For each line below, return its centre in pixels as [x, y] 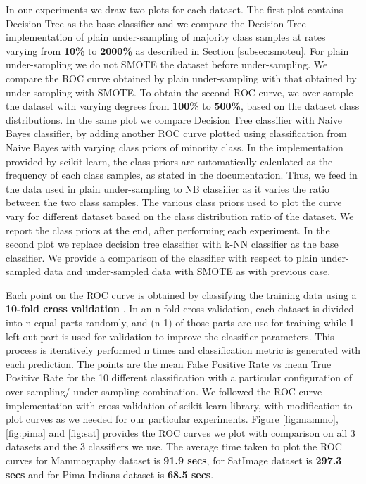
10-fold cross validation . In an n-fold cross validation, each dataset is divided [180, 308]
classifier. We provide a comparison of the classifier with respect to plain [162, 257]
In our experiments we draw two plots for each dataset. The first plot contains [175, 9]
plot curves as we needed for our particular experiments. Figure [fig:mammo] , [172, 419]
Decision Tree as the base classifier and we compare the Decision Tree [156, 23]
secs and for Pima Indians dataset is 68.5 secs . [110, 474]
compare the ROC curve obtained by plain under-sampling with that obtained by [181, 78]
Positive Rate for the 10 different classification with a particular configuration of [179, 377]
